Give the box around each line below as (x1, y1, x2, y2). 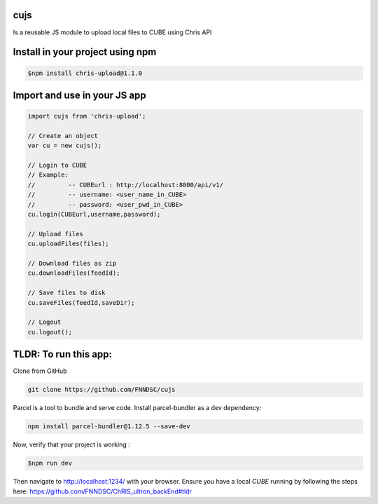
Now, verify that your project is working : (13, 440, 131, 449)
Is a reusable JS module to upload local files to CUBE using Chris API (13, 28, 212, 36)
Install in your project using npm (13, 46, 157, 58)
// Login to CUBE (27, 161, 87, 170)
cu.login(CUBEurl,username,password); (27, 210, 161, 219)
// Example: (27, 171, 69, 179)
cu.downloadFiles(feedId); (27, 269, 120, 277)
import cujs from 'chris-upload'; (27, 112, 146, 121)
